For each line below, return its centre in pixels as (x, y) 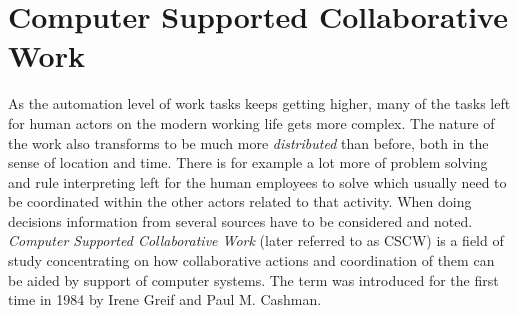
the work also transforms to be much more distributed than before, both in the (248, 142)
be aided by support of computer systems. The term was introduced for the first (253, 279)
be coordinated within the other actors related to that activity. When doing (240, 201)
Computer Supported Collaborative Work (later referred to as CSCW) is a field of (256, 240)
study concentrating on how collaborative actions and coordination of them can (251, 260)
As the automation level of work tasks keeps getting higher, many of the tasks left (259, 103)
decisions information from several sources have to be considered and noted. (240, 220)
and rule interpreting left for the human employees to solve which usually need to (257, 181)
